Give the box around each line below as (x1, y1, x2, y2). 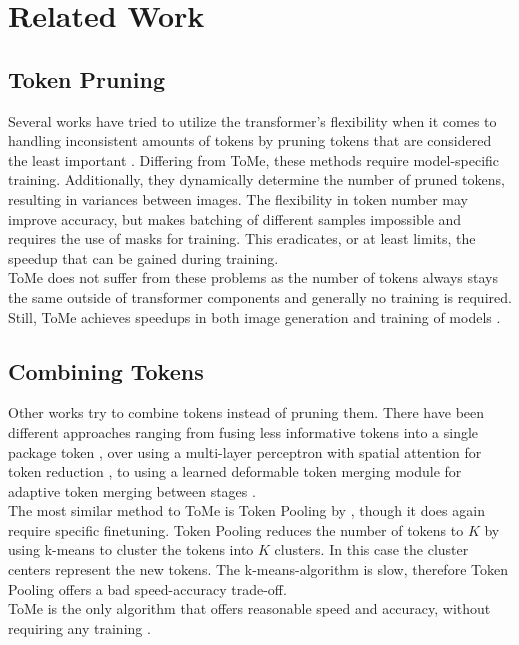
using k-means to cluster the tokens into (8, 539, 254, 560)
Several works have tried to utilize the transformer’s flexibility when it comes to (8, 110, 497, 131)
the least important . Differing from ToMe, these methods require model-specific (8, 149, 500, 170)
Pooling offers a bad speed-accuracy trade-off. (8, 578, 287, 599)
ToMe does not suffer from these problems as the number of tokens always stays (8, 267, 498, 288)
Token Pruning (8, 63, 165, 94)
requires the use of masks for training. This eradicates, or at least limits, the (8, 228, 476, 249)
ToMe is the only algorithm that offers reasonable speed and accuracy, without (8, 598, 491, 619)
